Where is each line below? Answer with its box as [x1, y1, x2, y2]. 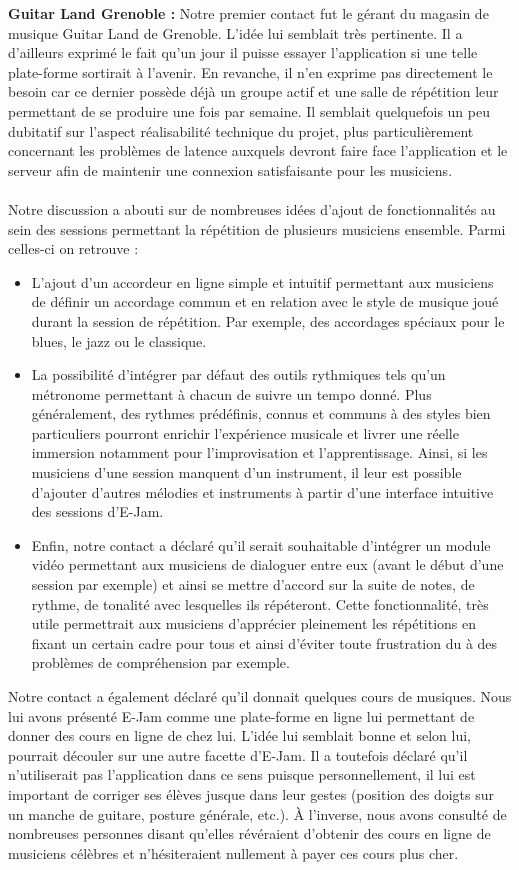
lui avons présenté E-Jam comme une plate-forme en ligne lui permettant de [8, 705, 475, 726]
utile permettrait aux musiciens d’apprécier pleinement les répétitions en [31, 613, 477, 634]
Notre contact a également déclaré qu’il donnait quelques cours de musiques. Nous [8, 686, 512, 706]
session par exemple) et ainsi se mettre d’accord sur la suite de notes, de [31, 574, 475, 595]
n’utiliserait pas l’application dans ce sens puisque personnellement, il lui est [8, 764, 476, 785]
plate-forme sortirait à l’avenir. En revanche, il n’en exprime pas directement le [8, 61, 493, 82]
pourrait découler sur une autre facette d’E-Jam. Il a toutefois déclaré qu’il [8, 744, 468, 765]
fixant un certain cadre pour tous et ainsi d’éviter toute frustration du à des [31, 632, 498, 653]
